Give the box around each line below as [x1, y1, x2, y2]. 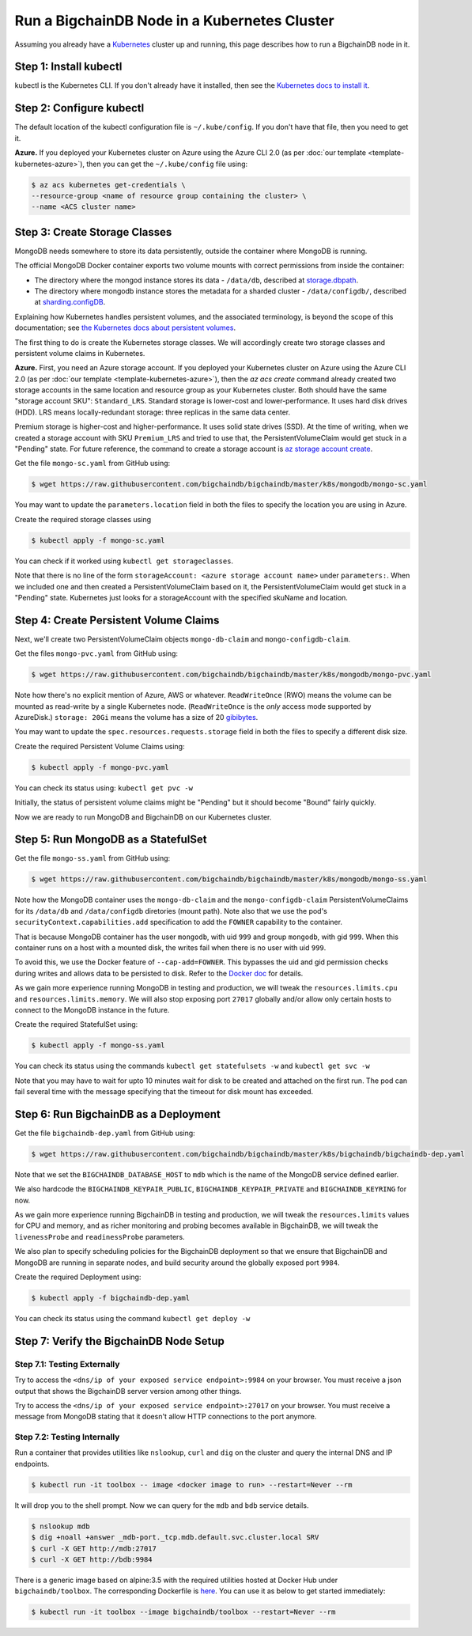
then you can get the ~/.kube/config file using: [85, 159, 248, 169]
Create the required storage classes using [14, 514, 152, 524]
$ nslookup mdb [31, 1521, 90, 1531]
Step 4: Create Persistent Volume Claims [14, 613, 220, 627]
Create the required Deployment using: [14, 1272, 142, 1282]
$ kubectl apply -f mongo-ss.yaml [31, 1041, 165, 1050]
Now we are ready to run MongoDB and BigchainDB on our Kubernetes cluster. [14, 812, 272, 822]
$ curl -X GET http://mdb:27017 [31, 1543, 157, 1553]
